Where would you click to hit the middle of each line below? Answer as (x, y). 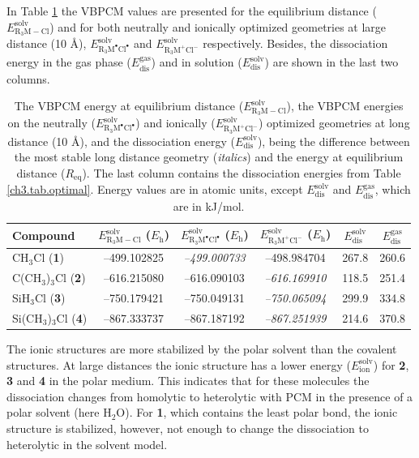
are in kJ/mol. (209, 205)
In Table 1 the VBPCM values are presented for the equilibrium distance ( (192, 11)
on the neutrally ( (52, 123)
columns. (28, 78)
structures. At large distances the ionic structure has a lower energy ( (179, 364)
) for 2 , (391, 364)
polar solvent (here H (59, 412)
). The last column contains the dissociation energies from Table (242, 172)
